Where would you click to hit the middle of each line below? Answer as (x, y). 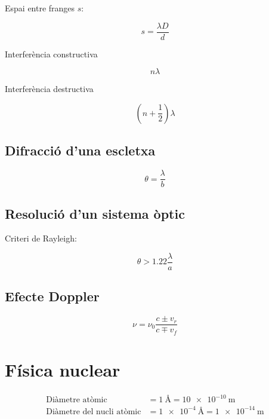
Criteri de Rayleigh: (41, 238)
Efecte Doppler (52, 296)
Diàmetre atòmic (77, 400)
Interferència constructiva (51, 53)
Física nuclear (63, 369)
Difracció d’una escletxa (80, 150)
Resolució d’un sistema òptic (95, 213)
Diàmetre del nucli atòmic (94, 412)
